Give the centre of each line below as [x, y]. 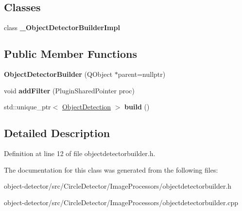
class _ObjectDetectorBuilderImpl [62, 27]
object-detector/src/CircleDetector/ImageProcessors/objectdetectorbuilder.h [118, 186]
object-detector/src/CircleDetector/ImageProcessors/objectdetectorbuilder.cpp [121, 202]
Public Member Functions [70, 54]
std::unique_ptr [27, 107]
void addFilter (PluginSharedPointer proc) [69, 90]
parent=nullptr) [142, 74]
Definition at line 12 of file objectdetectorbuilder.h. [80, 153]
